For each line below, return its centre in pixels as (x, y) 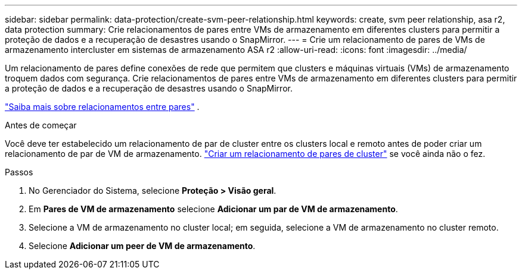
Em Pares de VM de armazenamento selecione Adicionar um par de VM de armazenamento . (213, 209)
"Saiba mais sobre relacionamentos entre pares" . (102, 107)
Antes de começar (41, 125)
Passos (19, 172)
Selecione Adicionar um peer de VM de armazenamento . (142, 246)
